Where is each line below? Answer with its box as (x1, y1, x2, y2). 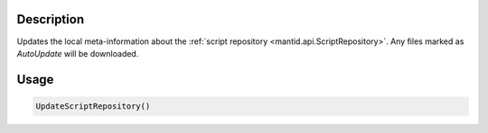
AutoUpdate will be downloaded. (16, 48, 139, 58)
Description (16, 12, 85, 27)
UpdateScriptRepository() (35, 101, 151, 111)
